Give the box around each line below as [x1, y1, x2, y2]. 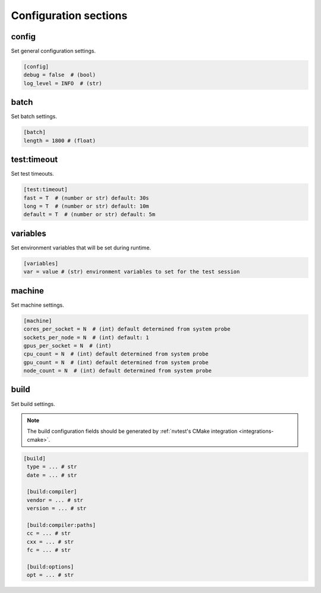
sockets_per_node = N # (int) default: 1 [23, 334, 149, 341]
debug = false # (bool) [23, 71, 96, 79]
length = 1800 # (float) [23, 137, 96, 144]
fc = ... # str [27, 547, 71, 554]
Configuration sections [11, 9, 128, 22]
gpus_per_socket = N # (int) [23, 342, 112, 349]
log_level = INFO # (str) [23, 80, 102, 86]
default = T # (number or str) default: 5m [23, 211, 156, 218]
